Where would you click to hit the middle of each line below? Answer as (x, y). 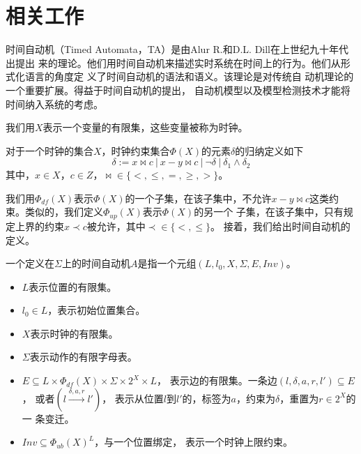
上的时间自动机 (96, 263)
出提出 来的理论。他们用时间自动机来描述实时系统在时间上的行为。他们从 (173, 62)
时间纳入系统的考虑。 (54, 104)
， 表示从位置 (133, 398)
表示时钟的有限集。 (74, 333)
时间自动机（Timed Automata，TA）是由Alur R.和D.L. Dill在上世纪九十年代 (177, 49)
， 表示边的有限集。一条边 (217, 380)
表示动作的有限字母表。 (83, 357)
